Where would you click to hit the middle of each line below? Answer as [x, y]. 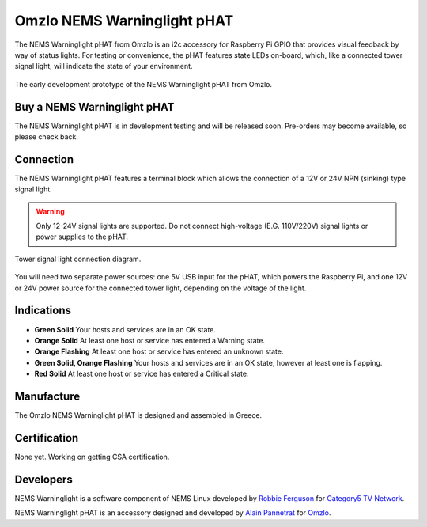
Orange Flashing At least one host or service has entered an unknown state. [159, 351]
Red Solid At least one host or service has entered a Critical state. [142, 374]
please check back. [46, 137]
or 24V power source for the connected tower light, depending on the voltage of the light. [161, 288]
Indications [43, 311]
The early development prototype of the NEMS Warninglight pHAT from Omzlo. [144, 84]
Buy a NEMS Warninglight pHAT [94, 107]
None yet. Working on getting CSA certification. [92, 457]
